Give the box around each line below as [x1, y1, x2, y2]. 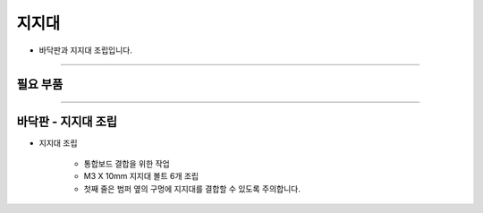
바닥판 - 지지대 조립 [16, 115, 118, 130]
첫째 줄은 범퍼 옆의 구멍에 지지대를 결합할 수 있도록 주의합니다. [83, 183, 301, 194]
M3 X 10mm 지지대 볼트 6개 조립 [83, 171, 199, 182]
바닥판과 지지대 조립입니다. [38, 45, 133, 55]
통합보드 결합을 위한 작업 [83, 158, 170, 169]
